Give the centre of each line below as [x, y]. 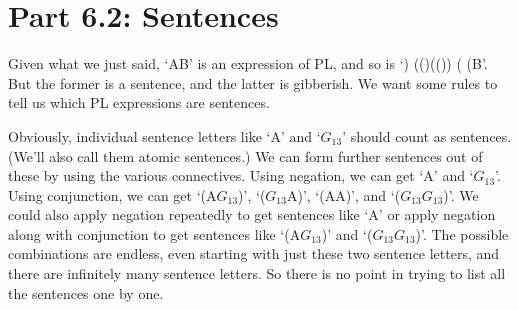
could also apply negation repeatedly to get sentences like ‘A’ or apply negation [252, 214]
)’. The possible [462, 233]
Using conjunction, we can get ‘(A [112, 194]
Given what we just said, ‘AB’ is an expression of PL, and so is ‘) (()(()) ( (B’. [248, 63]
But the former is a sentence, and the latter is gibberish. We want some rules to [253, 82]
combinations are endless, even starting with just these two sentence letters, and [254, 253]
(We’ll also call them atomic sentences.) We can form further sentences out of [245, 155]
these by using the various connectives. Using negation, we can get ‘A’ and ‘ [241, 175]
